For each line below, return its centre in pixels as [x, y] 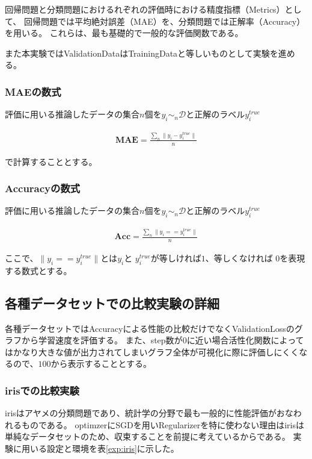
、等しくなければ [239, 258]
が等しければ [176, 258]
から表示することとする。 [101, 364]
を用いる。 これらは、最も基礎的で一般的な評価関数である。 [124, 33]
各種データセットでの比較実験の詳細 [112, 303]
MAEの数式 [33, 91]
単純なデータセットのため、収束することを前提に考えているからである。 [148, 436]
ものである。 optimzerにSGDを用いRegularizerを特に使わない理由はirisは [163, 424]
